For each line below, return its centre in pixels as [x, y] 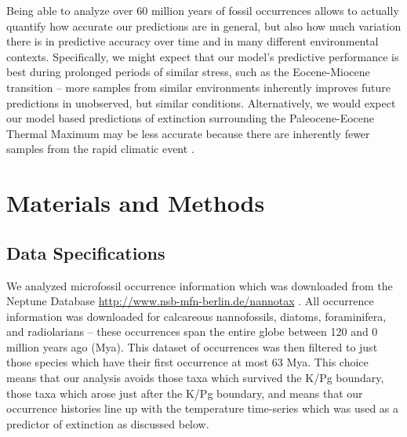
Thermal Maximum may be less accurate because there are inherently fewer [188, 133]
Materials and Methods [136, 203]
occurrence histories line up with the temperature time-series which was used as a [203, 408]
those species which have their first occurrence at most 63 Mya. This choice [187, 362]
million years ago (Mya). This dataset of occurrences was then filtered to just [192, 346]
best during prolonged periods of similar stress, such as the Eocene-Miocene [188, 72]
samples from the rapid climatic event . [100, 149]
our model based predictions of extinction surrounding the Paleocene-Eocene [191, 118]
